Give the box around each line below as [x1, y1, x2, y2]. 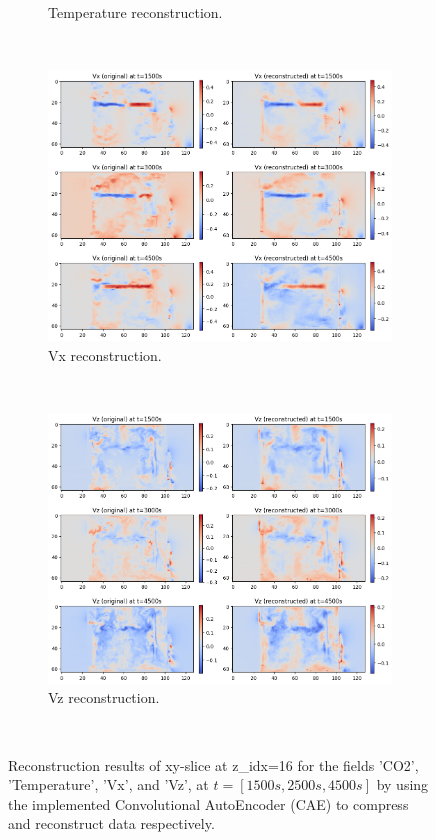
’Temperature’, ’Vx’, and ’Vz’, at [8, 774, 209, 795]
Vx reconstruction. [48, 344, 162, 365]
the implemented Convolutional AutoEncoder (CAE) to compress [8, 793, 409, 814]
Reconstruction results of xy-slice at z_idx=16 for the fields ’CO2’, [8, 754, 419, 775]
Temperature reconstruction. [48, 2, 223, 22]
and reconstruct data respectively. [8, 813, 215, 834]
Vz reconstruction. [48, 687, 160, 708]
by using [376, 774, 429, 795]
